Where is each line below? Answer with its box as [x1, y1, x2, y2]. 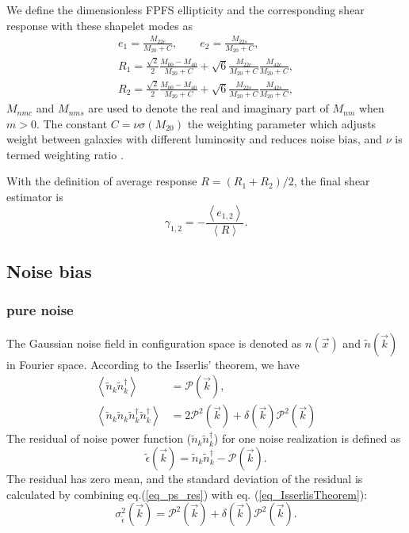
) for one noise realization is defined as [213, 430, 401, 447]
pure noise [6, 300, 74, 320]
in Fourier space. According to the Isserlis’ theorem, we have [6, 356, 300, 372]
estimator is [6, 188, 63, 205]
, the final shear [293, 173, 370, 189]
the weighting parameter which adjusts [187, 115, 377, 131]
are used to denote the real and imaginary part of [88, 100, 329, 116]
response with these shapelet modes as [6, 17, 193, 33]
